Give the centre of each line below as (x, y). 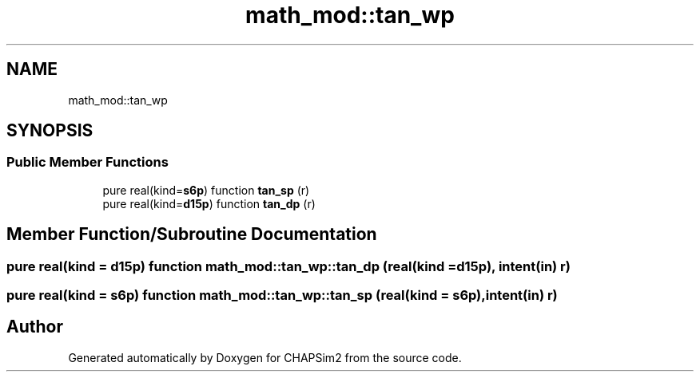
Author (35, 327)
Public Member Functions (87, 162)
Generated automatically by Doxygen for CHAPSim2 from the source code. (265, 357)
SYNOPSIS (50, 131)
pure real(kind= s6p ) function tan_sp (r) (206, 190)
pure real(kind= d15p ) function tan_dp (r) (209, 203)
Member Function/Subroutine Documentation (192, 234)
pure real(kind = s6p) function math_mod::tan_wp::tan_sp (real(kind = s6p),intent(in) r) (282, 295)
